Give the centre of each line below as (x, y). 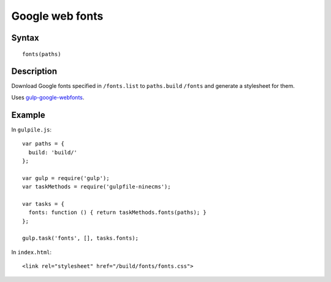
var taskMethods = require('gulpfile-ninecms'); (97, 187)
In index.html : (32, 252)
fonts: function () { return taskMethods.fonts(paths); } (117, 213)
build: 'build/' (53, 152)
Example (28, 115)
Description (34, 72)
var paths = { (43, 144)
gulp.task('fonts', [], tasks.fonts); (81, 238)
